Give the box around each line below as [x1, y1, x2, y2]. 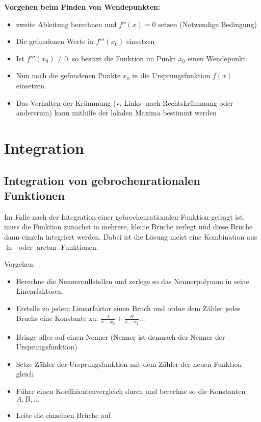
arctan [37, 244, 57, 251]
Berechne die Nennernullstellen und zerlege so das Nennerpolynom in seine [16, 275, 249, 286]
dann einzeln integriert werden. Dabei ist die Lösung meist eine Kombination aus [4, 231, 257, 242]
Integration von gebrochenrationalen [4, 172, 200, 188]
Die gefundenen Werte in [16, 36, 94, 46]
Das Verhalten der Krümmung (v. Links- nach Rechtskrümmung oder [16, 97, 233, 108]
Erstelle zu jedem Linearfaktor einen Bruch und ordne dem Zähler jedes [16, 302, 241, 313]
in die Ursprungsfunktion [132, 70, 211, 81]
